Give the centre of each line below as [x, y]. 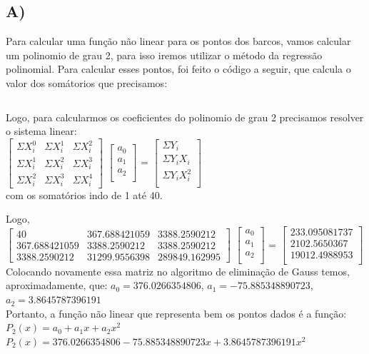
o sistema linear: [41, 131]
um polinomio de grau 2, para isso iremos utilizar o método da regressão [164, 55]
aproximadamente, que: [57, 285]
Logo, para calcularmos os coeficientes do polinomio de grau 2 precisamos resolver [185, 117]
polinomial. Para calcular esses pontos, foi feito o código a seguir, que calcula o [178, 69]
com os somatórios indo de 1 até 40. [84, 194]
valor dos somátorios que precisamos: [87, 82]
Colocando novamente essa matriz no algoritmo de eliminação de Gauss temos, [178, 271]
